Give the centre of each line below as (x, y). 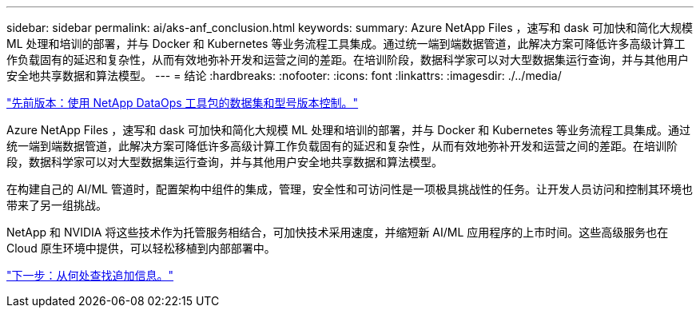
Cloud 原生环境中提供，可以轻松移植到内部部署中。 (141, 248)
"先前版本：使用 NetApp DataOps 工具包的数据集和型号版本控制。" (183, 103)
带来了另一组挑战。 (57, 205)
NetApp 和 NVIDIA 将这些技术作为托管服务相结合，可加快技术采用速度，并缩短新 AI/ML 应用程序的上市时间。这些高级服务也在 (338, 232)
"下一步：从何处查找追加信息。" (90, 275)
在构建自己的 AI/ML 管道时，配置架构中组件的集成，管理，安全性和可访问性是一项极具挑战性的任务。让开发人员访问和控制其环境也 (350, 189)
